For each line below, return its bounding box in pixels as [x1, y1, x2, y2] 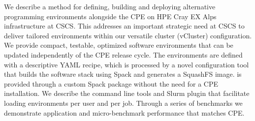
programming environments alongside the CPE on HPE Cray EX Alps [4, 11, 217, 21]
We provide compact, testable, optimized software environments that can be [4, 40, 233, 50]
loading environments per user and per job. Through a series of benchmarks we [4, 97, 243, 108]
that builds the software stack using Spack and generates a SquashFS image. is [4, 69, 242, 79]
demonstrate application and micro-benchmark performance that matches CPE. [4, 107, 245, 118]
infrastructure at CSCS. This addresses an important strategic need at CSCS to [4, 21, 245, 31]
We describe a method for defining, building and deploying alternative [4, 1, 216, 11]
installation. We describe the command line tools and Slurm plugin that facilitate [4, 88, 250, 98]
